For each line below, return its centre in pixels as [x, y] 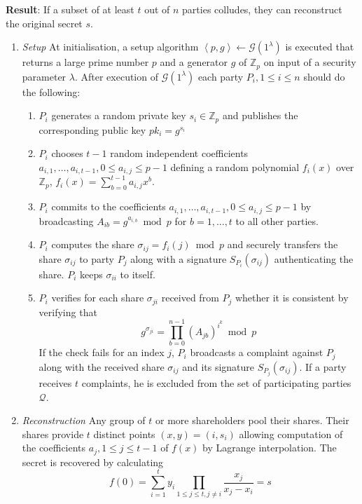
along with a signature [179, 258]
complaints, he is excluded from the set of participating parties [216, 382]
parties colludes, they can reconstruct [262, 9]
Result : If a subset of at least [70, 9]
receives [55, 382]
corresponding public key [92, 129]
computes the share [93, 244]
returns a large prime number [85, 62]
